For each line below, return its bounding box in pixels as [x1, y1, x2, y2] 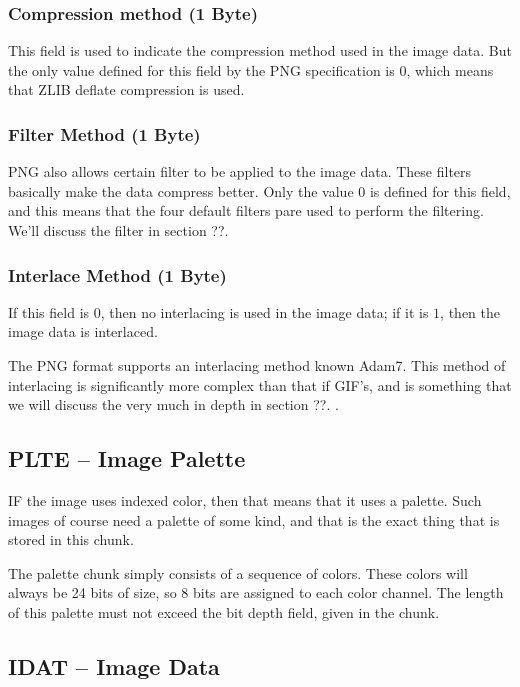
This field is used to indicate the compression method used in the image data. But [8, 40, 512, 61]
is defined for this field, [369, 180, 511, 201]
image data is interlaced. [8, 321, 158, 342]
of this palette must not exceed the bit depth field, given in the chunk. [8, 601, 440, 622]
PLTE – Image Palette [8, 443, 246, 474]
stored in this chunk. [8, 529, 134, 550]
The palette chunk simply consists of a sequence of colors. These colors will [8, 562, 468, 583]
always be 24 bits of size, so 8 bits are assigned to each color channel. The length [8, 582, 504, 603]
